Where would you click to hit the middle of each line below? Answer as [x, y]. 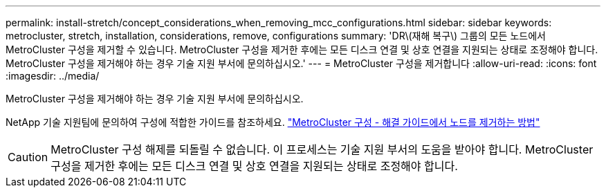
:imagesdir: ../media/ [53, 76]
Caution [28, 157]
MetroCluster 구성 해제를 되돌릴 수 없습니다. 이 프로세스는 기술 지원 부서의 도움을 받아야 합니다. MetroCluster [322, 149]
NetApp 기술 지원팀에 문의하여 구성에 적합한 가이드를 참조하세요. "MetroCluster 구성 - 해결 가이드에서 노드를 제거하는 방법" [273, 122]
